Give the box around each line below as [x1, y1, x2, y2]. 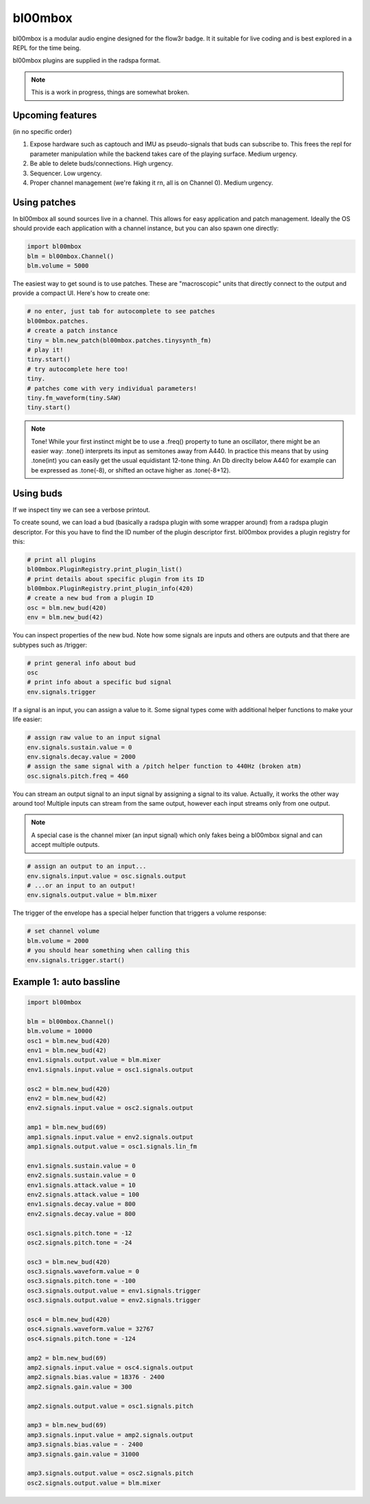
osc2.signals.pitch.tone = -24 [27, 1238, 133, 1246]
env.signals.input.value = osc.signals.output [27, 872, 186, 880]
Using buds [12, 488, 63, 499]
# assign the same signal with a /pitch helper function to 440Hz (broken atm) [27, 762, 302, 771]
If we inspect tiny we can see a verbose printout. [12, 505, 151, 514]
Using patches [12, 196, 76, 208]
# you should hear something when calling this [27, 946, 190, 955]
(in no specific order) [12, 128, 72, 136]
